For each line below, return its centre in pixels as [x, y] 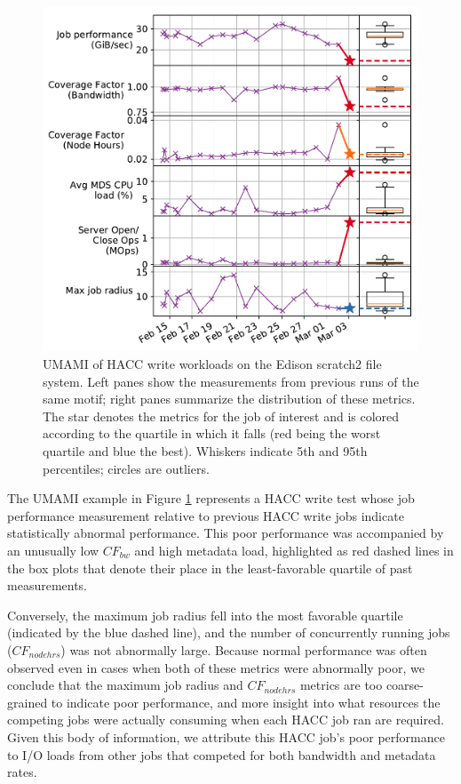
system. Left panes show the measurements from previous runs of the [231, 381]
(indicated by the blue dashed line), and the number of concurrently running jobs [229, 632]
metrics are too [341, 685]
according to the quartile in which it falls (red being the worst [212, 433]
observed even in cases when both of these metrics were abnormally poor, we [216, 667]
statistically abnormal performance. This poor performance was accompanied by [226, 533]
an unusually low [53, 550]
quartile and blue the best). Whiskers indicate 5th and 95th [205, 451]
